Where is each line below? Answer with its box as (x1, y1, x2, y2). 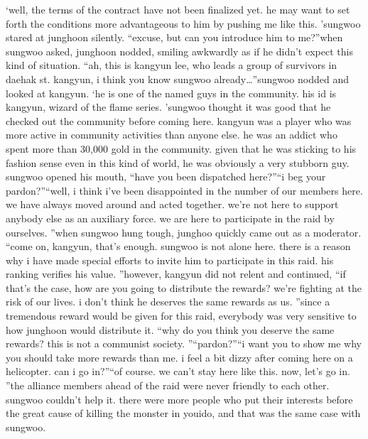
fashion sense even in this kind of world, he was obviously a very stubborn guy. (6, 155, 350, 170)
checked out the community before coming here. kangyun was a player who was (6, 113, 352, 128)
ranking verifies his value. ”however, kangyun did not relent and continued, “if (6, 266, 346, 281)
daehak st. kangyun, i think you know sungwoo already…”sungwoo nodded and (6, 71, 349, 86)
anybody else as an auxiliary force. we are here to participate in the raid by (6, 210, 335, 225)
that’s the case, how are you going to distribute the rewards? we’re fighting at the (6, 280, 362, 295)
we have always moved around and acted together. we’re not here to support (6, 197, 339, 212)
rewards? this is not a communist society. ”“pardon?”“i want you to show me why (6, 336, 362, 351)
